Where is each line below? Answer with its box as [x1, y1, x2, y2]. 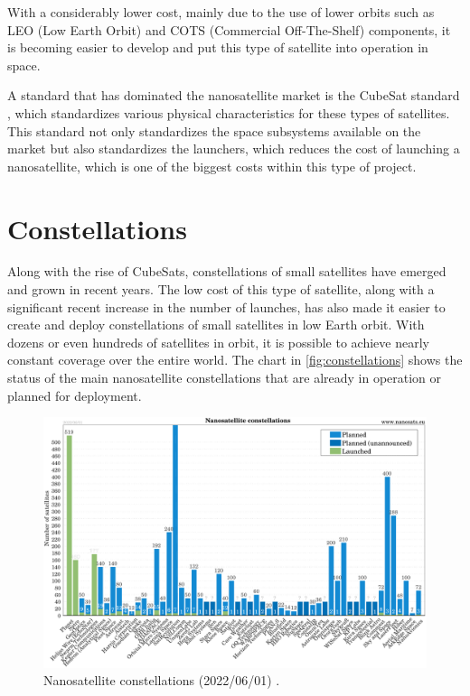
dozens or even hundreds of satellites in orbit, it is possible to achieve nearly [7, 332, 429, 351]
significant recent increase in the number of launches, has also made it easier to [7, 297, 446, 316]
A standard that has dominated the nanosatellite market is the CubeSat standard [7, 86, 460, 105]
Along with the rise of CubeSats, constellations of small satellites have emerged [7, 262, 446, 281]
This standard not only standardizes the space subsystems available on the [7, 121, 421, 140]
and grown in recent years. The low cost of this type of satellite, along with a [7, 280, 435, 299]
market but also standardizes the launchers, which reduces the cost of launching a [7, 139, 460, 158]
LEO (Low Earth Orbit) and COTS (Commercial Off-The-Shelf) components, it [7, 20, 451, 39]
